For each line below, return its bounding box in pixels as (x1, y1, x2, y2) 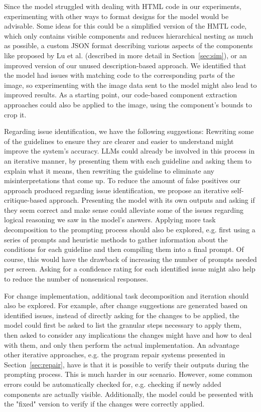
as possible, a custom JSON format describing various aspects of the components (4, 40, 253, 51)
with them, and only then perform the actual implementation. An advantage (4, 339, 239, 350)
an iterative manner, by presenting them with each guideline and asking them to (4, 155, 251, 166)
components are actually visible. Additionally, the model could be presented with (4, 388, 253, 399)
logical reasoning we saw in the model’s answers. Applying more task (4, 214, 216, 225)
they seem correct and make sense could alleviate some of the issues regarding (4, 204, 243, 215)
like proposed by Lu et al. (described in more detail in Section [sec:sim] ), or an (4, 50, 247, 60)
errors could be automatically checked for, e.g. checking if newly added (4, 378, 221, 389)
